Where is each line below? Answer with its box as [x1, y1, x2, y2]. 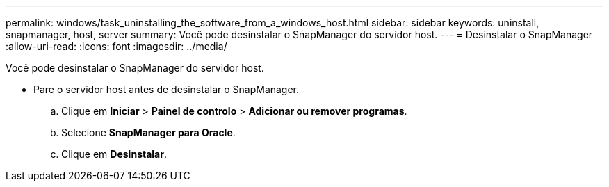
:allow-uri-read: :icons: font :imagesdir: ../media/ [6, 40, 227, 52]
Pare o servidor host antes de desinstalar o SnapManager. [33, 83, 300, 95]
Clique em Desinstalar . [61, 148, 167, 160]
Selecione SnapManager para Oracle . [61, 127, 236, 138]
